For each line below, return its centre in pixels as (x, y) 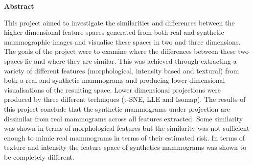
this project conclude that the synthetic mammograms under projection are (117, 108)
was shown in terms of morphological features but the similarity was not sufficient (127, 128)
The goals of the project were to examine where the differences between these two (126, 51)
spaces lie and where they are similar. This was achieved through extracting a (120, 60)
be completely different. (39, 156)
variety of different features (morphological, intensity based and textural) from (122, 70)
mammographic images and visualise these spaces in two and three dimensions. (122, 41)
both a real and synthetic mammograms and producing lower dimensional (115, 80)
